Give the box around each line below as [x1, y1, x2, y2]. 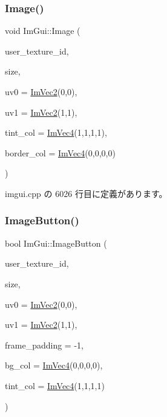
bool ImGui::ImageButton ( [5, 236, 107, 249]
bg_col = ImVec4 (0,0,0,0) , [5, 359, 103, 372]
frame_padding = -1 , [5, 338, 83, 351]
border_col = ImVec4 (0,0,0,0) [5, 146, 116, 159]
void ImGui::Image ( [5, 24, 80, 37]
